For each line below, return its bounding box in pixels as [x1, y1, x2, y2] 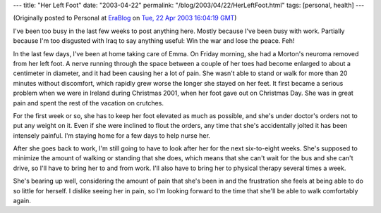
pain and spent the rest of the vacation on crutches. [13, 98, 164, 107]
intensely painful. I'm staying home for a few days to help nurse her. [13, 131, 211, 140]
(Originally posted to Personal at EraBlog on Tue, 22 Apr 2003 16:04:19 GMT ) [13, 14, 237, 22]
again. [13, 197, 32, 205]
